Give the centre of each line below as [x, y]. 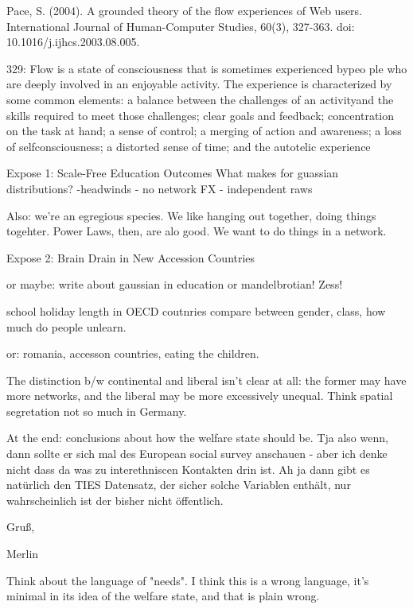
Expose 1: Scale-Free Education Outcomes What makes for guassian [173, 173]
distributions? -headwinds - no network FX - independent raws [160, 188]
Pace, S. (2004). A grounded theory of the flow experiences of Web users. [185, 10]
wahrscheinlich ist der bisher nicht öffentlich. [115, 500]
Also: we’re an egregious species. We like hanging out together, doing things [191, 215]
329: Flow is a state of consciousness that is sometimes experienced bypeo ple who [207, 68]
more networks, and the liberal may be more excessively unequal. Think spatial [200, 396]
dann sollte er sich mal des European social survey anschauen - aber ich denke [197, 454]
